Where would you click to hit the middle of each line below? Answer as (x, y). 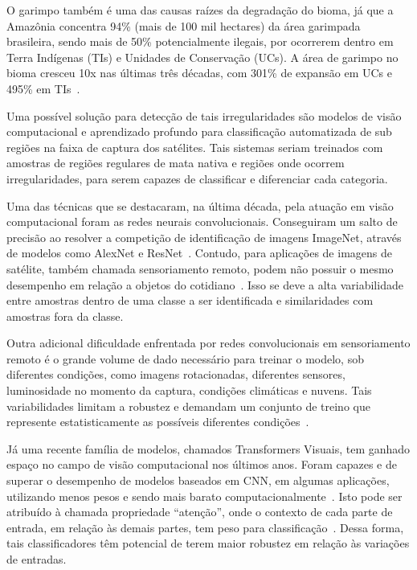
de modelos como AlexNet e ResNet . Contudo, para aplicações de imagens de (199, 253)
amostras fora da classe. (65, 316)
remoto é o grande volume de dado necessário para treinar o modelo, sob (185, 358)
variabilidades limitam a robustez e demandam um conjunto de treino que (188, 406)
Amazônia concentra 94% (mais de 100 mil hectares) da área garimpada (184, 25)
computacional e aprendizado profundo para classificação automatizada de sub (199, 131)
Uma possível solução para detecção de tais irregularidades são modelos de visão (204, 115)
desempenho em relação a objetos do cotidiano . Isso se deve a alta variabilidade (205, 284)
